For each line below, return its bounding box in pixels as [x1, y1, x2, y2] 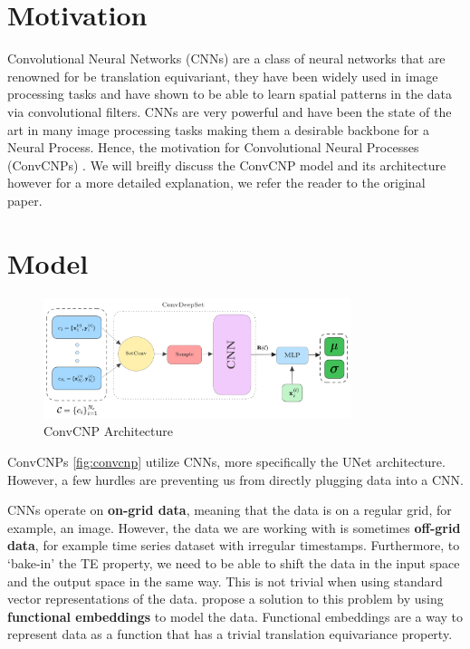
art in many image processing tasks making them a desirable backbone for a [7, 120, 430, 139]
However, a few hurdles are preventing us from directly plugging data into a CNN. [7, 470, 464, 489]
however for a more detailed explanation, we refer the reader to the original [7, 173, 426, 192]
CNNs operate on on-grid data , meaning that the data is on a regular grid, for [7, 500, 452, 519]
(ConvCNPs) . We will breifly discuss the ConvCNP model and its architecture [7, 155, 446, 174]
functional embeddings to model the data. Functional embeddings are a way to [7, 606, 464, 625]
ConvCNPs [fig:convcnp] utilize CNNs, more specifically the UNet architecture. [7, 452, 446, 471]
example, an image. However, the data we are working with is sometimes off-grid [7, 518, 461, 537]
